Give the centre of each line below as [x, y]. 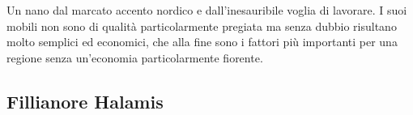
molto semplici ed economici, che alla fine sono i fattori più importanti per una [202, 42]
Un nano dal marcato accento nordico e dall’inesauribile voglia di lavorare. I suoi [207, 10]
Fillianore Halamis [85, 101]
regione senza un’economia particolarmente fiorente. [135, 57]
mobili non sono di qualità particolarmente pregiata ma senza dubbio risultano [202, 26]
